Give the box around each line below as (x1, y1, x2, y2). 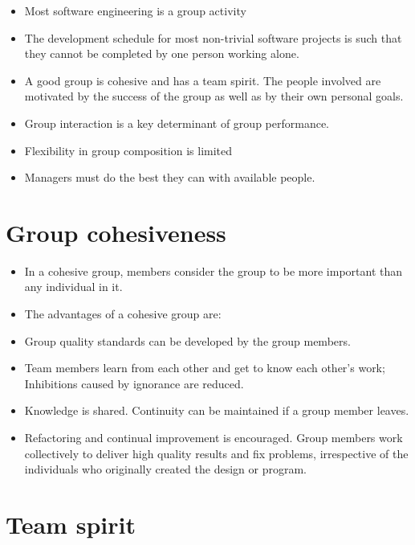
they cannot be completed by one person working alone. (24, 45, 299, 62)
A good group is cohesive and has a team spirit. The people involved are (24, 72, 381, 88)
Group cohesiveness (6, 215, 226, 248)
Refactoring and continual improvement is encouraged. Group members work (24, 429, 403, 446)
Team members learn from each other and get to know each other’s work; (24, 359, 385, 376)
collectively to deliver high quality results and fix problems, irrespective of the (24, 445, 409, 461)
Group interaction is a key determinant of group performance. (24, 114, 330, 131)
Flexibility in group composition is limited (24, 141, 233, 158)
